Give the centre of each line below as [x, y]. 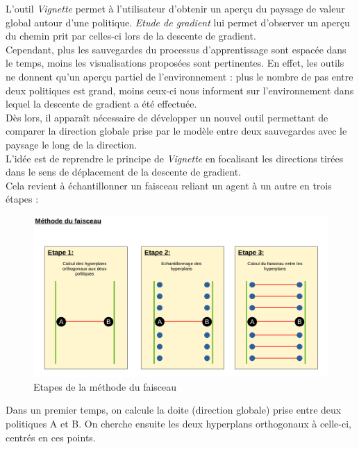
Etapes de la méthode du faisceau [105, 386]
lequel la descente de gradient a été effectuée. [101, 104]
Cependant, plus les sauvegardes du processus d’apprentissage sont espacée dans [176, 49]
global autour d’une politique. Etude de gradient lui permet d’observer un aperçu [178, 22]
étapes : [22, 199]
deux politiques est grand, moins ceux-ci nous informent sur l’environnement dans [180, 90]
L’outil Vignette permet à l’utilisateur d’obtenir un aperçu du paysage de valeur [175, 8]
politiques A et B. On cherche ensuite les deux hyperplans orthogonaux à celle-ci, [178, 423]
